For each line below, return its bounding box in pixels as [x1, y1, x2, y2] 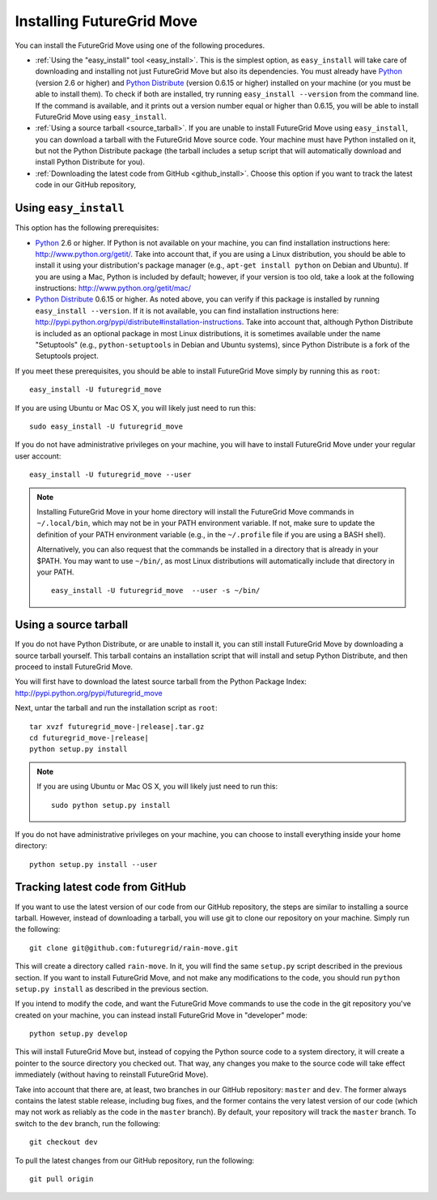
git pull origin [29, 1175, 94, 1183]
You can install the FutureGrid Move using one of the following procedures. [15, 41, 265, 50]
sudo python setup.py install [51, 801, 172, 809]
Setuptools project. [35, 351, 99, 361]
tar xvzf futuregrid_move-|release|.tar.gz [29, 722, 205, 731]
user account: [15, 451, 62, 461]
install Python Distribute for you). [35, 157, 146, 167]
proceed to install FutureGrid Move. [15, 661, 134, 672]
